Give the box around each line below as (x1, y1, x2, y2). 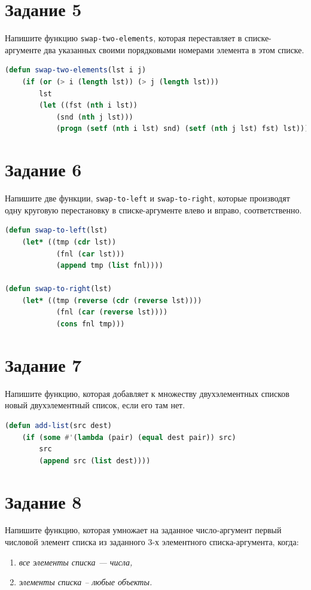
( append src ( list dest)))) (39, 456, 151, 465)
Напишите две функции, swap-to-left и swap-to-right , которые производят (5, 192, 290, 204)
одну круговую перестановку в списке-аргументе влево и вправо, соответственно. (5, 203, 302, 216)
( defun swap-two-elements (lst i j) (5, 66, 147, 75)
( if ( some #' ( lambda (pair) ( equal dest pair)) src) (22, 433, 236, 442)
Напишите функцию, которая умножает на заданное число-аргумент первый (5, 524, 282, 536)
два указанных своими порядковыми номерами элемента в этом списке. (44, 43, 304, 56)
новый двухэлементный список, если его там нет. (5, 399, 185, 411)
